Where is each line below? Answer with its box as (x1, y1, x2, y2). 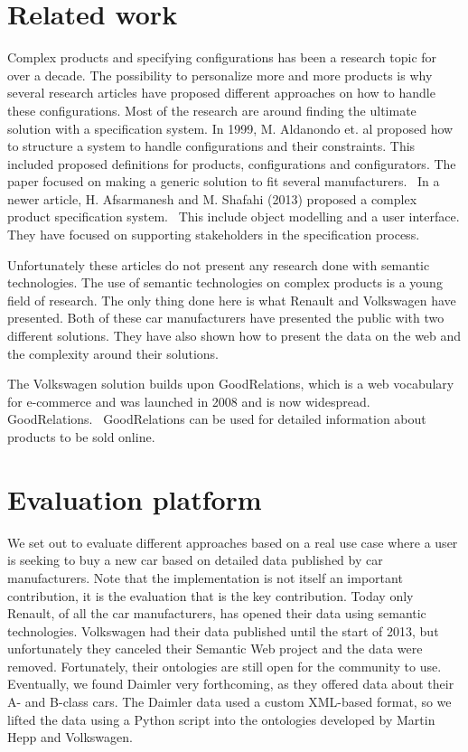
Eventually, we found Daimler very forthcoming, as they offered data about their (7, 674, 454, 693)
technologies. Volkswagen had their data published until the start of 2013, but (7, 621, 439, 640)
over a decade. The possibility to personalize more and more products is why (7, 65, 433, 84)
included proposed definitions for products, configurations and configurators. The (7, 154, 456, 173)
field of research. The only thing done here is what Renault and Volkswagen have (7, 290, 456, 309)
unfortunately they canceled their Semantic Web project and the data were (7, 639, 423, 658)
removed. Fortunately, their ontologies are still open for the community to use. (7, 656, 442, 675)
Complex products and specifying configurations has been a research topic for (7, 48, 437, 67)
